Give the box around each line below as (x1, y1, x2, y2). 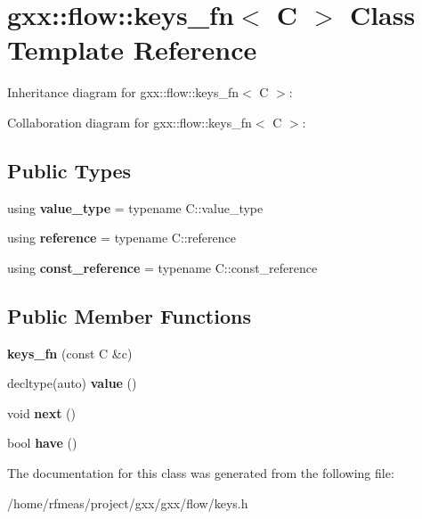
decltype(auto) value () (7, 374, 137, 392)
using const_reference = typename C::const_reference (7, 258, 318, 276)
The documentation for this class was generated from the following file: (7, 464, 394, 482)
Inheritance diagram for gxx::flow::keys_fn (7, 83, 239, 102)
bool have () (7, 433, 77, 452)
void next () (7, 403, 76, 422)
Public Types (7, 156, 132, 184)
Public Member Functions (7, 301, 251, 329)
